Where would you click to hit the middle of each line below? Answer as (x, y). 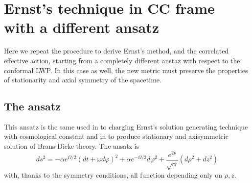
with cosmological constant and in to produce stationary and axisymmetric (116, 136)
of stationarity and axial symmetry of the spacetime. (83, 80)
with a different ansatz (82, 27)
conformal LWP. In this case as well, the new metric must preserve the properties (126, 70)
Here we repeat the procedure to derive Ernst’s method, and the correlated (116, 51)
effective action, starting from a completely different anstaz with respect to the (122, 60)
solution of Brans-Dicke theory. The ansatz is (72, 146)
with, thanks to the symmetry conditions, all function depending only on (113, 174)
